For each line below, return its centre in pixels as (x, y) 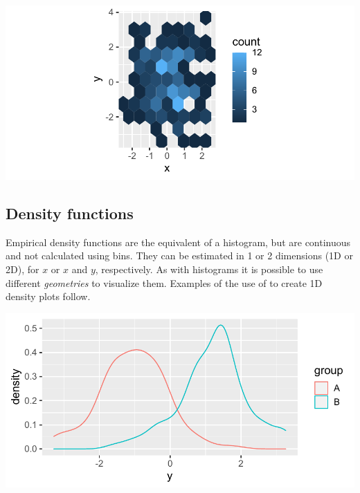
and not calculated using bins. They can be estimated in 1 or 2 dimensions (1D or (179, 255)
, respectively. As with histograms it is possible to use (209, 269)
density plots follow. (48, 296)
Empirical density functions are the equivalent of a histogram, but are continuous (178, 242)
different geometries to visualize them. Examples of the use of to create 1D (164, 282)
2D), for (22, 269)
